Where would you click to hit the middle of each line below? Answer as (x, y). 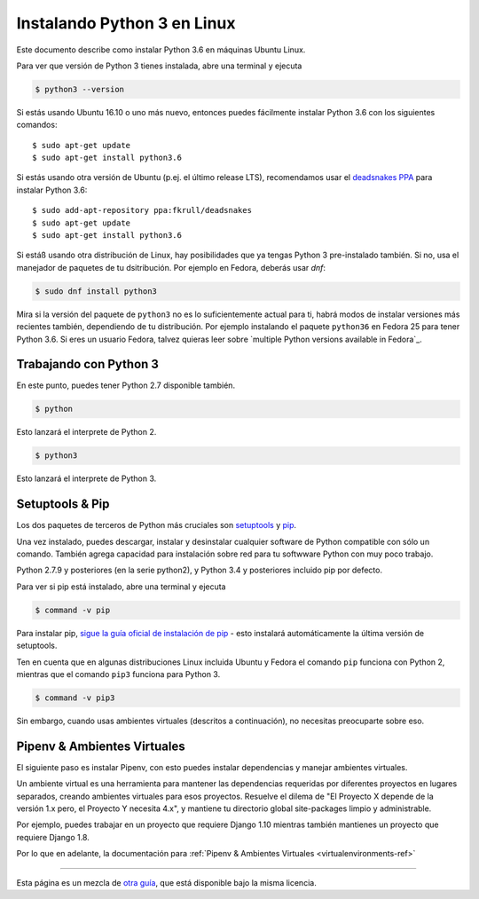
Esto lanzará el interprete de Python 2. (86, 432)
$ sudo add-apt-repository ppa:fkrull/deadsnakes (142, 210)
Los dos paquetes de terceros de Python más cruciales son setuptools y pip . (157, 525)
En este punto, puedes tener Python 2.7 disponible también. (126, 385)
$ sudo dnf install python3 (96, 291)
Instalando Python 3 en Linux (126, 23)
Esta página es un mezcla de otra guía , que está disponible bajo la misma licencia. (166, 882)
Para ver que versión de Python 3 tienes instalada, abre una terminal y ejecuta (159, 66)
